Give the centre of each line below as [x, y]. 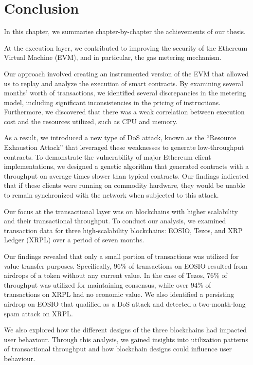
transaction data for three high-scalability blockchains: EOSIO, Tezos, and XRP [123, 230]
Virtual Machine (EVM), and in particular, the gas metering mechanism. [113, 57]
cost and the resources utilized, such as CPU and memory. [91, 121]
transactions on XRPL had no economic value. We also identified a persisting [119, 294]
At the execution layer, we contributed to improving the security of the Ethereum [126, 47]
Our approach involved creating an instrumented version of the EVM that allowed [126, 73]
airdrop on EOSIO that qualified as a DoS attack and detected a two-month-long [125, 303]
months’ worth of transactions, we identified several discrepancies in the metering [125, 93]
